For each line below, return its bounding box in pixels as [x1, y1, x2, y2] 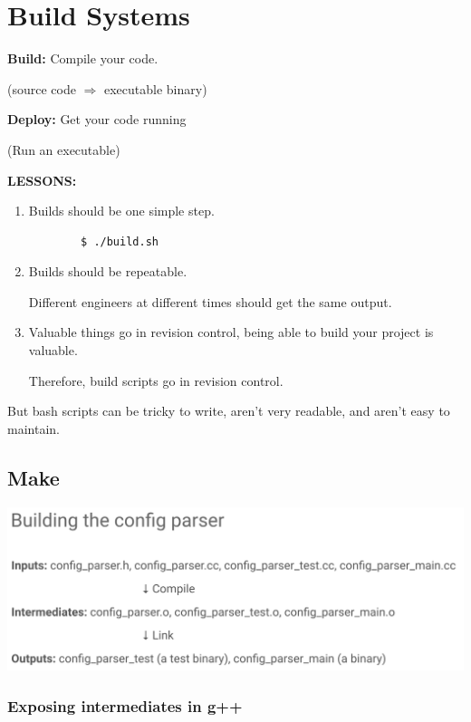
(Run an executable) [7, 140, 120, 159]
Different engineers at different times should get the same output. [28, 292, 392, 311]
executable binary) [104, 79, 207, 98]
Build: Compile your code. [7, 49, 159, 68]
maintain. [7, 419, 60, 438]
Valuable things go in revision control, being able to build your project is [28, 322, 434, 342]
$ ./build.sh [81, 235, 159, 248]
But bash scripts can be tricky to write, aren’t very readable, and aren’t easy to [7, 401, 450, 420]
